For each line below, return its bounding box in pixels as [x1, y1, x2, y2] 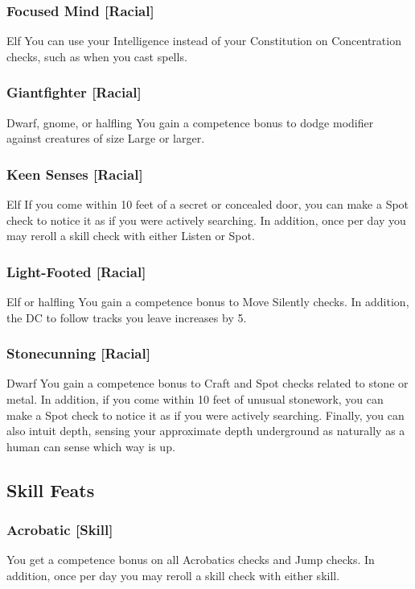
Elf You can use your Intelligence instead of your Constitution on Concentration [6, 32, 401, 49]
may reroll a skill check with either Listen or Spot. [6, 227, 255, 244]
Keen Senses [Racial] [6, 164, 143, 184]
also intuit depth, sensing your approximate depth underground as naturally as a [6, 422, 405, 439]
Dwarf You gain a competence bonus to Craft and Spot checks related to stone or [6, 375, 409, 392]
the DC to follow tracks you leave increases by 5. [6, 309, 247, 326]
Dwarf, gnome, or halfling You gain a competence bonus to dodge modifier [6, 114, 374, 131]
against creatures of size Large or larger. [6, 130, 205, 147]
